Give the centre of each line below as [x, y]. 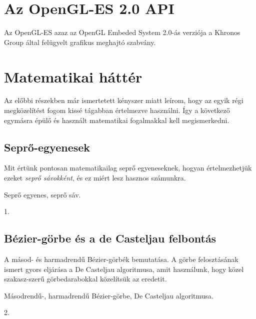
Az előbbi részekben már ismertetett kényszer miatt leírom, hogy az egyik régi [124, 100]
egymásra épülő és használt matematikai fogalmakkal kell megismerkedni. [117, 120]
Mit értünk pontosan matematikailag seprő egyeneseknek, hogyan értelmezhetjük [128, 168]
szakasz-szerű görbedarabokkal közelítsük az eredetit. [85, 279]
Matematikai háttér [73, 76]
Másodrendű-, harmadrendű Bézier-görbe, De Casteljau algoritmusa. [109, 295]
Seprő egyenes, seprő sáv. [42, 194]
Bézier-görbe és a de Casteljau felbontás [110, 238]
